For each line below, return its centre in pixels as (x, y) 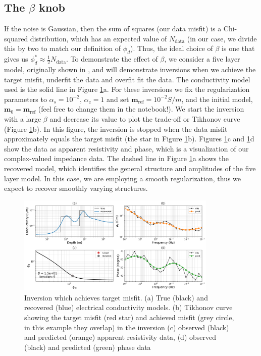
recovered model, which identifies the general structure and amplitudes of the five (130, 168)
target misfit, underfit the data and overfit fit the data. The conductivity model (127, 79)
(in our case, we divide (222, 38)
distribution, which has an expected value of (98, 38)
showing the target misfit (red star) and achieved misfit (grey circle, (129, 317)
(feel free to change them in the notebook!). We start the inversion (141, 109)
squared (16, 38)
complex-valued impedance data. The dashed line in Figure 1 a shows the (116, 158)
